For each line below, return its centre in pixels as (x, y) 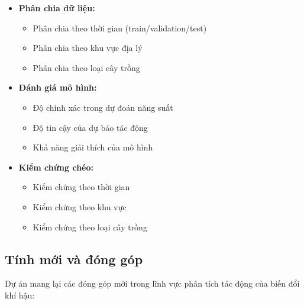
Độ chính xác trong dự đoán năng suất (103, 107)
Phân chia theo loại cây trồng (86, 67)
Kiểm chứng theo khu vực (80, 206)
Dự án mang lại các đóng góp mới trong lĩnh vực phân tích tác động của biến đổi (152, 283)
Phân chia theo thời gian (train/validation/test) (120, 28)
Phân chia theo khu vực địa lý (88, 48)
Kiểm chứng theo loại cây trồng (90, 227)
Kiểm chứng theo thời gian (81, 187)
